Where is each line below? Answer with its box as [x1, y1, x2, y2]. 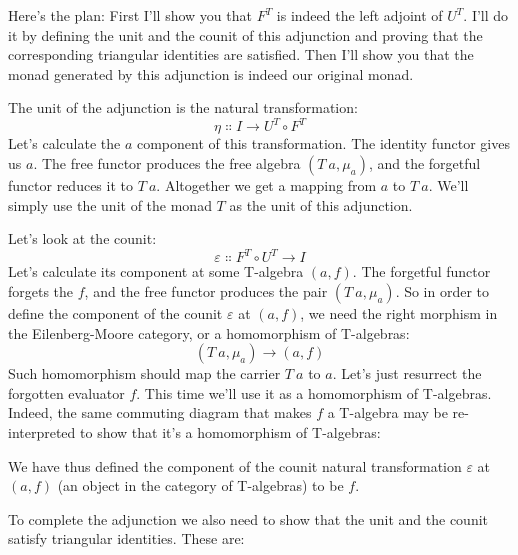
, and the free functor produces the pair [84, 280, 328, 301]
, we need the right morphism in [300, 302, 498, 323]
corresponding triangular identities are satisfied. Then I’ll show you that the [8, 44, 474, 65]
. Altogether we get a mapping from [156, 175, 377, 196]
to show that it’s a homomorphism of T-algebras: [80, 421, 381, 442]
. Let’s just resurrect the [332, 363, 482, 384]
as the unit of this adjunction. [229, 194, 413, 215]
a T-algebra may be [327, 402, 448, 423]
